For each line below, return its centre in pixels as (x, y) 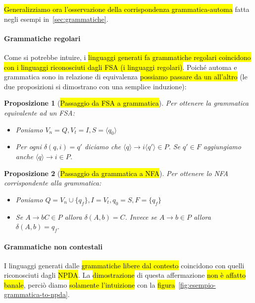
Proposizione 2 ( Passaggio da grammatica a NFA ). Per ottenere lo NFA (116, 173)
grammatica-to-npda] (36, 294)
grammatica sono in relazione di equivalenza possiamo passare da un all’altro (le (126, 77)
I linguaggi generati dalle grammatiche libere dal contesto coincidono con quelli (124, 265)
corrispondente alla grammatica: (53, 183)
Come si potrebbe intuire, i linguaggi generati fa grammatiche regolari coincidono (127, 57)
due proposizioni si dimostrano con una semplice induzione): (95, 86)
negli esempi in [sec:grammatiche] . (56, 19)
